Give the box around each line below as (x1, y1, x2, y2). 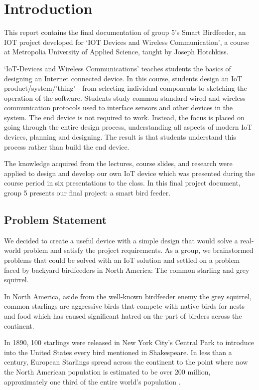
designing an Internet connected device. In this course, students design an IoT (4, 73, 243, 83)
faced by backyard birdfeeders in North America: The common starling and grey (4, 264, 250, 275)
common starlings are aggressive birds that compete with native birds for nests (4, 301, 245, 311)
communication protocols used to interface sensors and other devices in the (4, 102, 233, 113)
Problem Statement (4, 212, 107, 227)
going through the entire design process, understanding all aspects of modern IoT (4, 122, 253, 132)
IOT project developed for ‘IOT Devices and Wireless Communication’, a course (4, 36, 250, 47)
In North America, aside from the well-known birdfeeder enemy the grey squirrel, (4, 291, 252, 301)
